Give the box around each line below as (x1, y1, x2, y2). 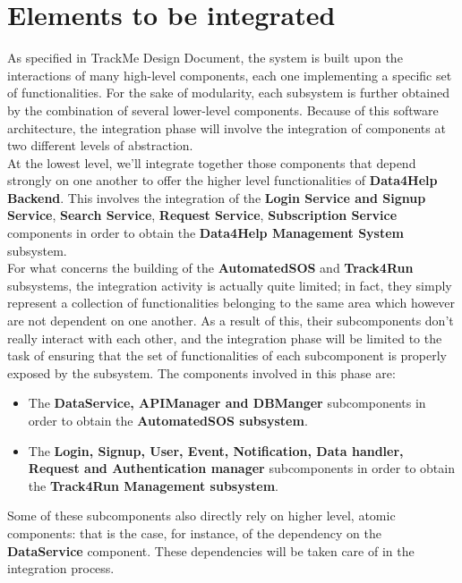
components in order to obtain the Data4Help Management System (7, 224, 404, 242)
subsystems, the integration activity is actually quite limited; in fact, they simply (7, 275, 452, 294)
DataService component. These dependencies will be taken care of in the (7, 541, 415, 560)
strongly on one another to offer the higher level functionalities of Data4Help (7, 171, 438, 190)
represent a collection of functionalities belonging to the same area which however (7, 293, 456, 312)
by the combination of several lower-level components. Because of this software (7, 100, 439, 119)
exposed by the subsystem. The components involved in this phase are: (7, 363, 396, 382)
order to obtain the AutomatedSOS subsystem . (28, 411, 308, 429)
